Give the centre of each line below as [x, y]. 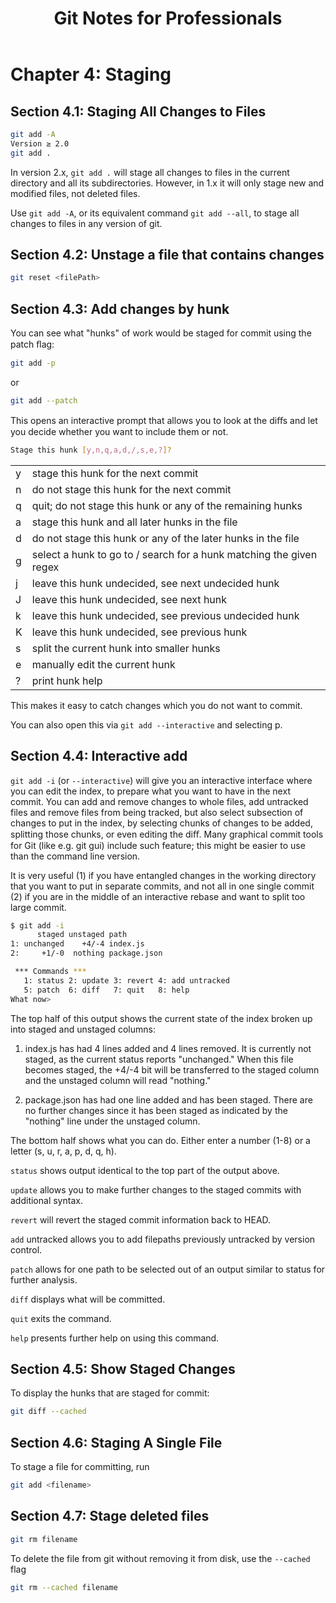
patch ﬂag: [32, 344]
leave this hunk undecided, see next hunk [129, 599]
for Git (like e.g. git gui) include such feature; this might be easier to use [158, 845]
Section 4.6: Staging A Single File [116, 1442]
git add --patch [44, 401]
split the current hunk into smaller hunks [126, 648]
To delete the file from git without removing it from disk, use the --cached [160, 1558]
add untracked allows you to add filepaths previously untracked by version [163, 1239]
